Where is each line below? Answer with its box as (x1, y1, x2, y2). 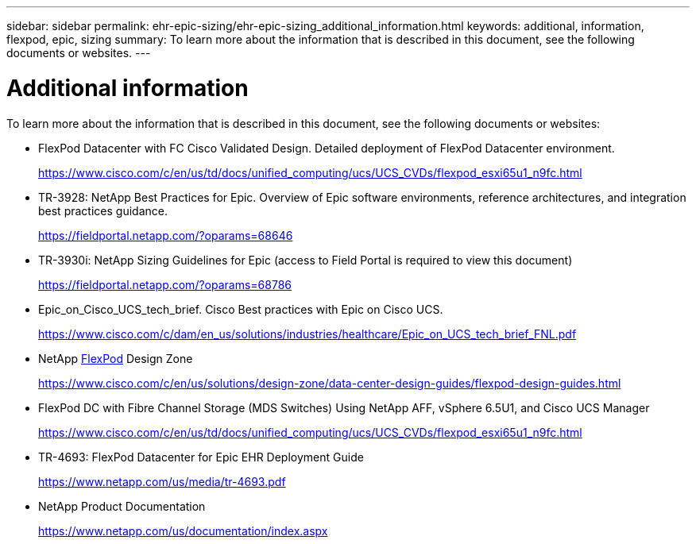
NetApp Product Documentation (38, 499, 206, 513)
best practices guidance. (38, 203, 168, 218)
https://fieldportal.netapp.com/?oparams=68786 (38, 277, 292, 291)
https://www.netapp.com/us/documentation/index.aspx (38, 523, 328, 538)
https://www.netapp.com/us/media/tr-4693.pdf (38, 474, 286, 488)
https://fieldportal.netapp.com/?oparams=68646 (38, 228, 293, 242)
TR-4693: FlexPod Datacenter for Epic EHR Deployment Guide (38, 449, 364, 464)
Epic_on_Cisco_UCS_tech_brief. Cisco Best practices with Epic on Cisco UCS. (38, 302, 443, 316)
